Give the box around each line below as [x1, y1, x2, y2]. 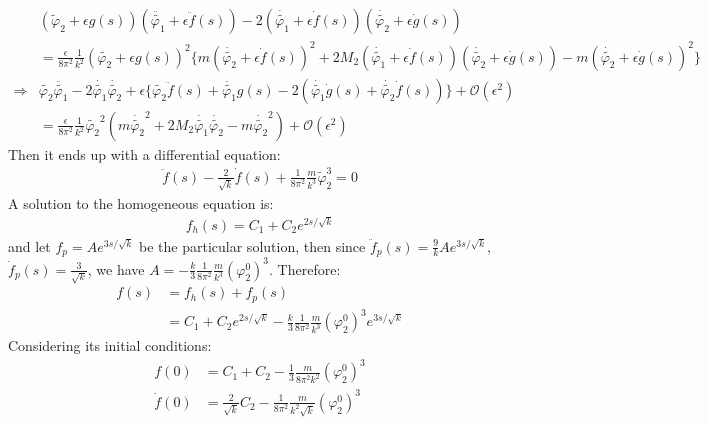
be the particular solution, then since [139, 235, 366, 256]
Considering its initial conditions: [8, 335, 212, 356]
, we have [87, 258, 145, 279]
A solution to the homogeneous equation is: [8, 192, 274, 213]
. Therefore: [269, 258, 341, 279]
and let [8, 235, 51, 256]
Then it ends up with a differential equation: [8, 143, 281, 164]
